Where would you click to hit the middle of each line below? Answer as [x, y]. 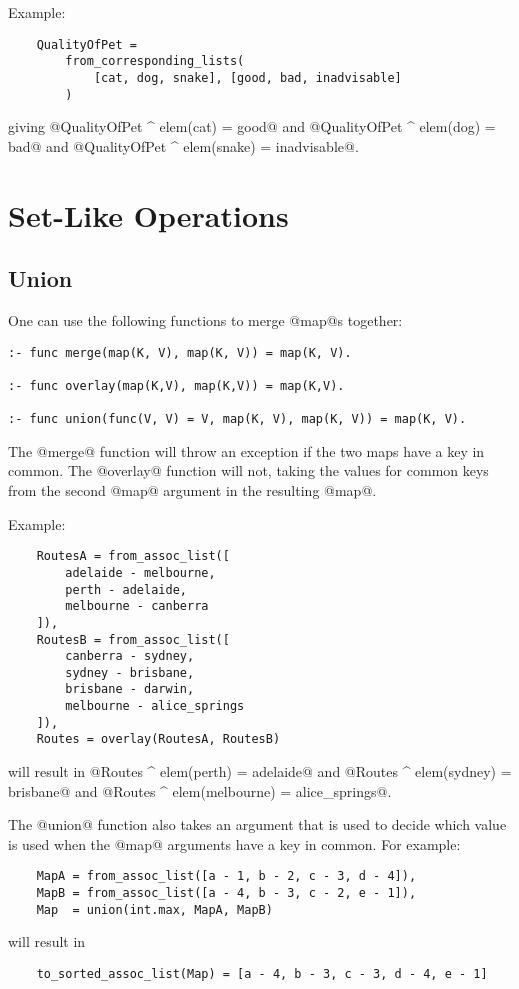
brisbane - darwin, [130, 689]
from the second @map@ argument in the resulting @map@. [192, 490]
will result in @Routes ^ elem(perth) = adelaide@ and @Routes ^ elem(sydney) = [260, 771]
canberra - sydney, [130, 656]
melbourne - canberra [137, 606]
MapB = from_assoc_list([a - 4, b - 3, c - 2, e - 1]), [226, 893]
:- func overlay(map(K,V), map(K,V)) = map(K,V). [176, 385]
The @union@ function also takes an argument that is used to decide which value [257, 824]
